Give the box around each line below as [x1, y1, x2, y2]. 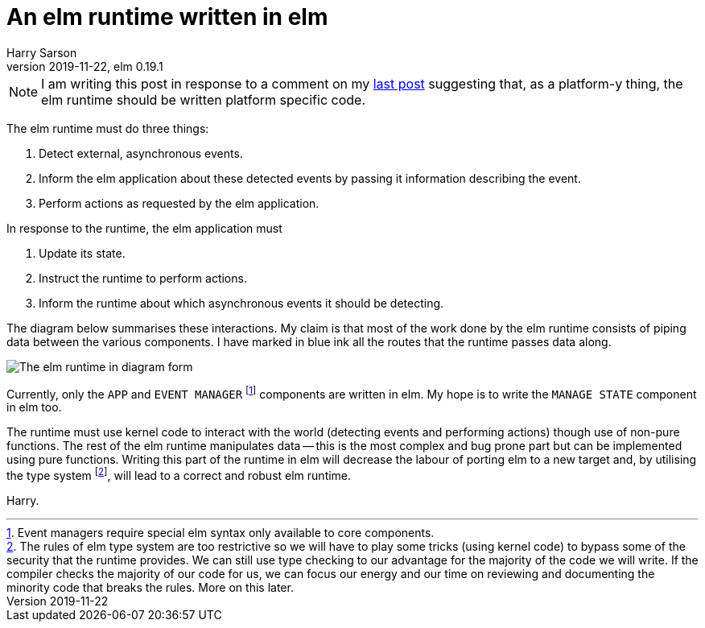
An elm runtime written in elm [6, 3, 328, 31]
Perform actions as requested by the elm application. [39, 196, 320, 210]
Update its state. [39, 246, 126, 260]
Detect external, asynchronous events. [39, 146, 243, 160]
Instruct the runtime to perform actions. [39, 271, 247, 285]
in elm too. [6, 400, 62, 415]
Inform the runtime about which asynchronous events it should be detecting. [39, 295, 444, 310]
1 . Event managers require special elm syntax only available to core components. [6, 526, 435, 540]
